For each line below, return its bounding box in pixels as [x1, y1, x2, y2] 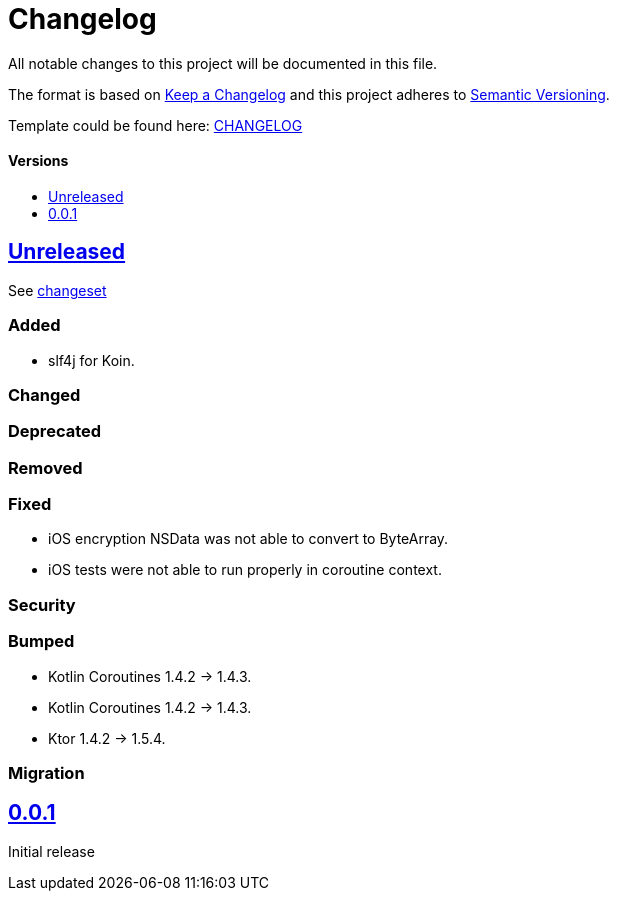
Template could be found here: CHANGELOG [8, 116, 303, 134]
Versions [8, 152, 69, 170]
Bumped [8, 631, 75, 652]
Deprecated [8, 421, 102, 442]
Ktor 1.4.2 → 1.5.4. [48, 729, 166, 747]
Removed [8, 457, 83, 478]
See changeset [8, 281, 107, 299]
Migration [8, 762, 85, 783]
